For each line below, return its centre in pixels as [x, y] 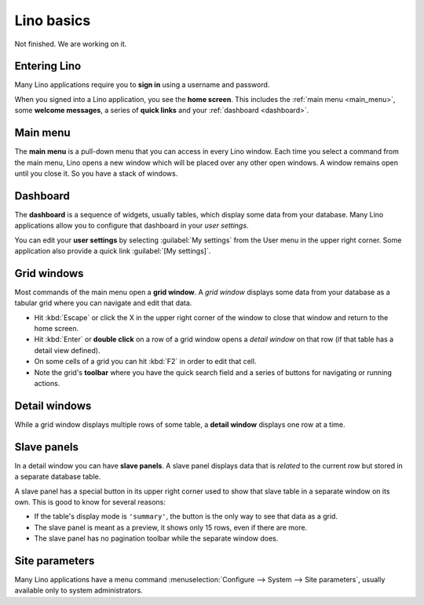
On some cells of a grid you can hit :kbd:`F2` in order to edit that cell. [145, 362]
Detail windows [53, 405]
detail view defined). [67, 350]
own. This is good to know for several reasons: [90, 502]
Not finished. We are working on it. [71, 44]
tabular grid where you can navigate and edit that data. [103, 303]
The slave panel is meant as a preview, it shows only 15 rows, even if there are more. [171, 527]
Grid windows [49, 273]
